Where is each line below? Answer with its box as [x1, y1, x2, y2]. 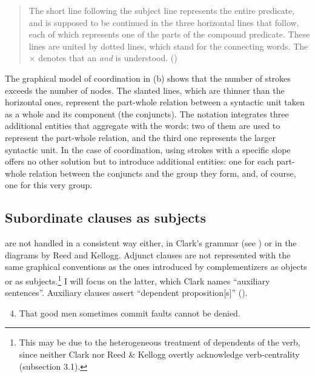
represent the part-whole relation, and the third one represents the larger [5, 131, 276, 143]
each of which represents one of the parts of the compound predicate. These [28, 28, 310, 41]
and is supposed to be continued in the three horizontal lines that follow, [28, 16, 299, 28]
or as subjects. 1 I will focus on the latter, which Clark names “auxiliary [5, 272, 270, 287]
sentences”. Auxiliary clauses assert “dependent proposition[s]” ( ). [5, 286, 248, 299]
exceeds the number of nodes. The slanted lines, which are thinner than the [5, 84, 285, 96]
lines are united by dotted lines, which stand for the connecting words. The [28, 39, 308, 52]
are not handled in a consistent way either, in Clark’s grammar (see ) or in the [5, 237, 297, 249]
